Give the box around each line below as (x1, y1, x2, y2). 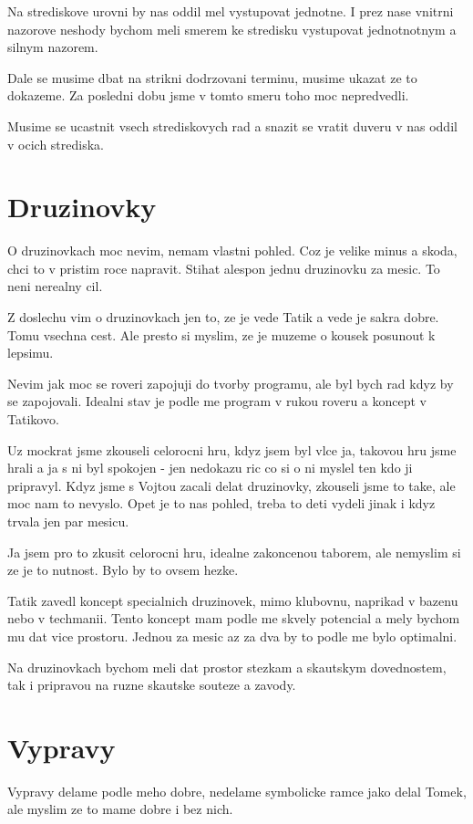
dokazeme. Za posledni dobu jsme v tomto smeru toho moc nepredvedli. (7, 86, 409, 105)
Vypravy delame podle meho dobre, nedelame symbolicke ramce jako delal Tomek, (7, 781, 467, 800)
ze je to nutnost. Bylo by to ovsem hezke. (7, 560, 239, 579)
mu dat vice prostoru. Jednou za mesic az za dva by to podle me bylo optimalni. (7, 626, 458, 645)
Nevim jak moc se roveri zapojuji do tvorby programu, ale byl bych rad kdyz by (7, 373, 454, 392)
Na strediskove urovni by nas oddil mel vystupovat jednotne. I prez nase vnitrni (7, 2, 454, 20)
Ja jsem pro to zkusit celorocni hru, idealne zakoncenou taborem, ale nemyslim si (7, 542, 461, 561)
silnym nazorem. (7, 37, 98, 57)
